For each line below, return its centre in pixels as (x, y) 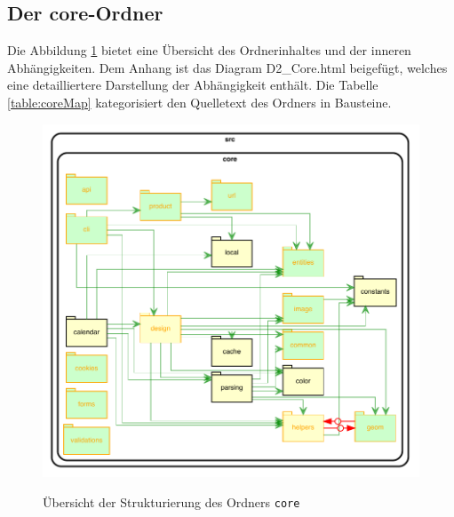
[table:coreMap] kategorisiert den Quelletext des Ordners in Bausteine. (199, 102)
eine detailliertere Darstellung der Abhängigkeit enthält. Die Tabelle (193, 85)
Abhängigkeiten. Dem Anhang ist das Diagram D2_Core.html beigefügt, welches (227, 67)
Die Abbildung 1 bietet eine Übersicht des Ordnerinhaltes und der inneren (209, 50)
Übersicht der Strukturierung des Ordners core (171, 501)
